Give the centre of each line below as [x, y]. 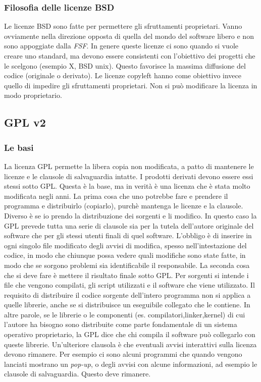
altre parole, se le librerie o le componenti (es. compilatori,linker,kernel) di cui [125, 314]
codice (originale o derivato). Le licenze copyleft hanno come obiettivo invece [123, 75]
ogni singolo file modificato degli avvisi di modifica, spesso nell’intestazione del [125, 245]
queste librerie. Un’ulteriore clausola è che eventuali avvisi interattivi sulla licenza [130, 344]
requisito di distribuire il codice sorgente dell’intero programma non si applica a [127, 294]
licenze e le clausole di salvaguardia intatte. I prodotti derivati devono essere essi [129, 176]
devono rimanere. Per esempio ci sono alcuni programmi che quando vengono [123, 354]
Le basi [19, 147]
